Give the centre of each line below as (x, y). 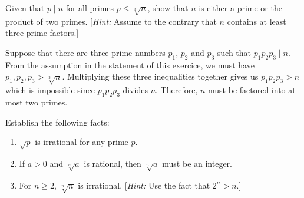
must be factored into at (252, 90)
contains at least (257, 21)
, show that (168, 8)
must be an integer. (197, 163)
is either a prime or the (240, 8)
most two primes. (37, 102)
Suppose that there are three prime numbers (85, 52)
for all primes (90, 8)
